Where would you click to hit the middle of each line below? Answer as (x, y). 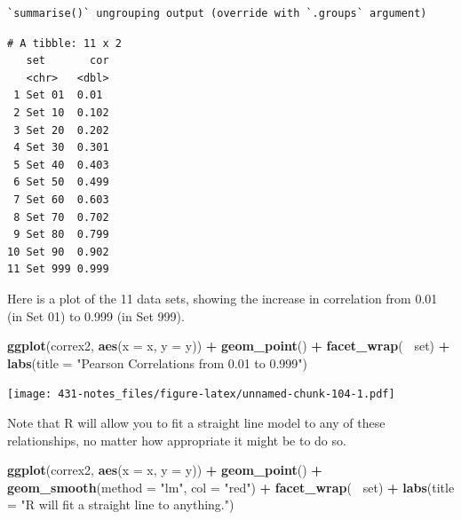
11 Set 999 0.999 (58, 269)
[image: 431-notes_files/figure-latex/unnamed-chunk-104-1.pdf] (201, 394)
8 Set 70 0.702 (61, 217)
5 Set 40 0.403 (61, 165)
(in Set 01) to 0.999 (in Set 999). (96, 315)
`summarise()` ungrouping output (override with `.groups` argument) (217, 13)
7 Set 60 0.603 (61, 199)
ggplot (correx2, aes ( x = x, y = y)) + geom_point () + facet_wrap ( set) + (229, 346)
